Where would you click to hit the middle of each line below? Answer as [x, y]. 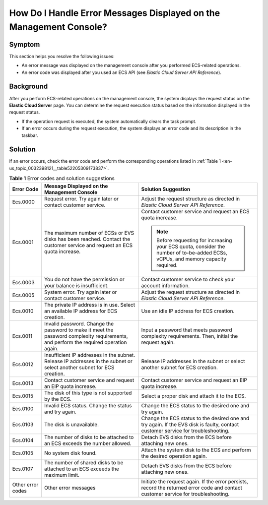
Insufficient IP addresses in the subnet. [90, 355]
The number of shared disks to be [84, 462]
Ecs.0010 [23, 311]
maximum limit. [62, 475]
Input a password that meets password [187, 330]
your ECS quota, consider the [191, 247]
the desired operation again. [174, 456]
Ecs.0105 [23, 453]
